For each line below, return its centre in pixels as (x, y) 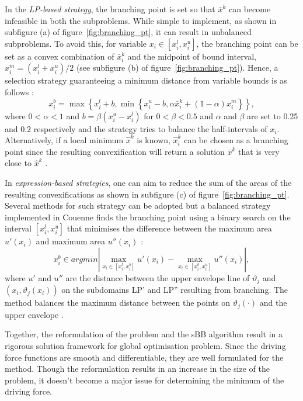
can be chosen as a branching (236, 140)
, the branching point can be (247, 43)
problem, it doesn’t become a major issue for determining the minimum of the (144, 380)
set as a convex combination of (60, 56)
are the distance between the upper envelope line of (158, 277)
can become (250, 9)
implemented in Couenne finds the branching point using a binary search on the (148, 217)
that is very (259, 151)
